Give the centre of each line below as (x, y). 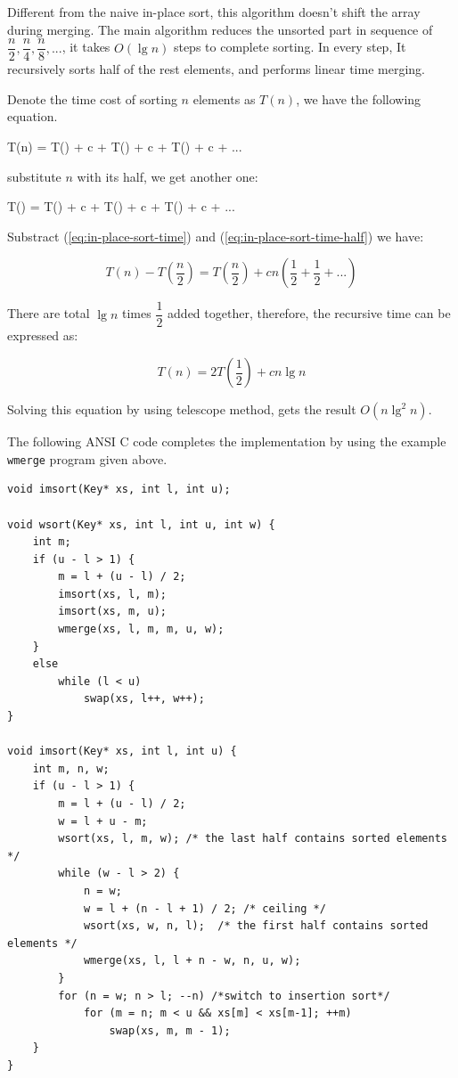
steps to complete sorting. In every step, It (290, 47)
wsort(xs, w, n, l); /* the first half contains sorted (256, 926)
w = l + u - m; (103, 821)
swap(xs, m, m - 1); (170, 1030)
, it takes (86, 47)
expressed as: (43, 335)
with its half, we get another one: (168, 176)
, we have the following (359, 98)
